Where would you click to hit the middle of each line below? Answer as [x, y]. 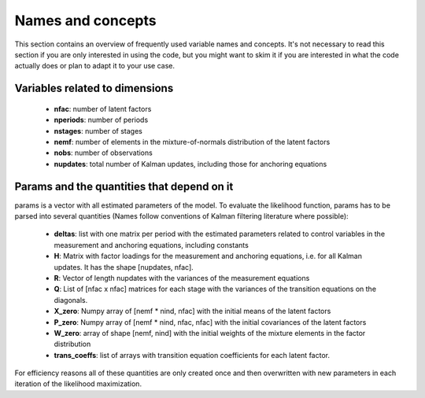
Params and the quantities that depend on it [124, 186]
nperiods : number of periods [101, 120]
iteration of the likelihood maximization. [78, 384]
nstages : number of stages [98, 131]
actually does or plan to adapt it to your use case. [94, 66]
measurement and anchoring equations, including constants [152, 245]
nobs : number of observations [103, 153]
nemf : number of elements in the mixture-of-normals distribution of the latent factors [192, 142]
